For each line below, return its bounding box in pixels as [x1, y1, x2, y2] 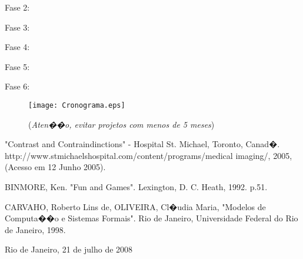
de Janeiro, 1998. [5, 223, 66, 235]
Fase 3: [5, 21, 30, 33]
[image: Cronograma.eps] [28, 101, 125, 109]
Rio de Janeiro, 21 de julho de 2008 [5, 243, 133, 255]
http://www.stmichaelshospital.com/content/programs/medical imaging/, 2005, [5, 149, 292, 161]
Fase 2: [5, 1, 30, 13]
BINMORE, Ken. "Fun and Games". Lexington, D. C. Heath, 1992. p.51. [5, 181, 268, 192]
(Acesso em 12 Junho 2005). [5, 161, 106, 173]
